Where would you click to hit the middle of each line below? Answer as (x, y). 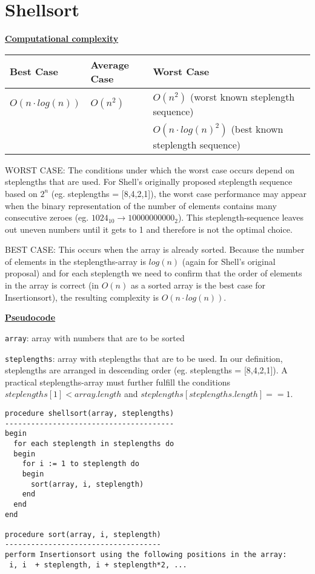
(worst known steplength (243, 96)
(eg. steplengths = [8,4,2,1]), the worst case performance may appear (179, 193)
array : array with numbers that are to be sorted (95, 337)
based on (21, 193)
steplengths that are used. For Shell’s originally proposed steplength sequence (149, 182)
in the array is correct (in (52, 285)
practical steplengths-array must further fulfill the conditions (118, 382)
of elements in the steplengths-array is (75, 261)
